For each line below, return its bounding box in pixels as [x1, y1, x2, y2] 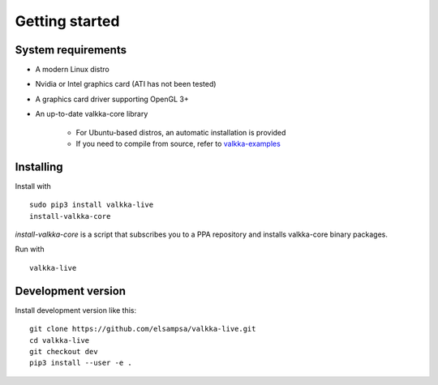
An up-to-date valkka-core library [35, 109, 148, 119]
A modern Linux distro [35, 65, 109, 75]
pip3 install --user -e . [29, 358, 133, 368]
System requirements [15, 43, 127, 57]
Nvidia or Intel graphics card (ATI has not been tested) [35, 79, 217, 89]
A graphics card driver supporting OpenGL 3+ [35, 94, 190, 104]
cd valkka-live [29, 336, 90, 344]
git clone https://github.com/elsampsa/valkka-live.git [29, 324, 256, 334]
